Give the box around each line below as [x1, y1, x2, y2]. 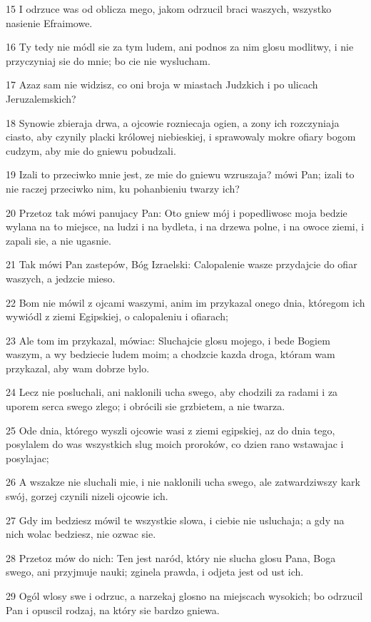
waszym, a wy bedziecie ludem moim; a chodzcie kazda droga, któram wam [6, 347, 335, 362]
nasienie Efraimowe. [6, 15, 93, 30]
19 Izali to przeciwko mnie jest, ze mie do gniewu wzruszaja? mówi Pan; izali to [6, 167, 355, 182]
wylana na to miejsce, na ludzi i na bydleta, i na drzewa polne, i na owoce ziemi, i [6, 219, 365, 234]
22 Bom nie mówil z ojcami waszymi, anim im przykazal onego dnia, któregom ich [6, 295, 365, 310]
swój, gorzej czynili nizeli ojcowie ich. [6, 489, 168, 504]
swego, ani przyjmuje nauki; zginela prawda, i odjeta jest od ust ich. [6, 564, 304, 579]
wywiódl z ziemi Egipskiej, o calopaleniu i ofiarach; [6, 309, 228, 324]
